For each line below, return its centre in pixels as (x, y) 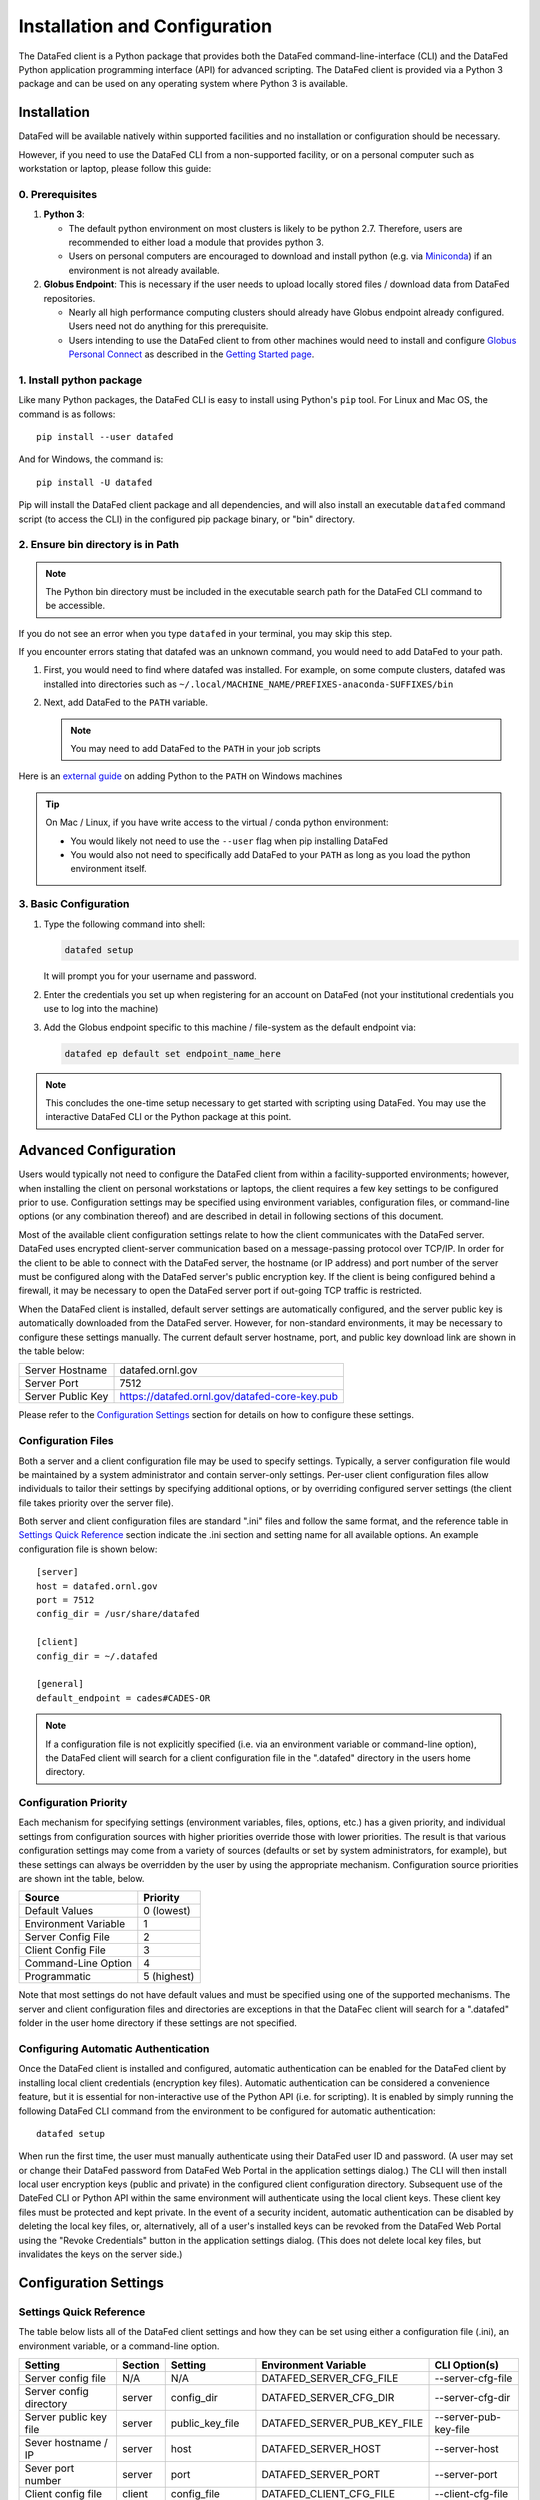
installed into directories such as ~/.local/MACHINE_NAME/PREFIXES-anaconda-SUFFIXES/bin (248, 684)
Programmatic (58, 1977)
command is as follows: (67, 414)
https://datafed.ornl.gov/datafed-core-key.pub (229, 1397)
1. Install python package (80, 380)
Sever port (49, 2468)
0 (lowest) (167, 1911)
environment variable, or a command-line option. (119, 2346)
